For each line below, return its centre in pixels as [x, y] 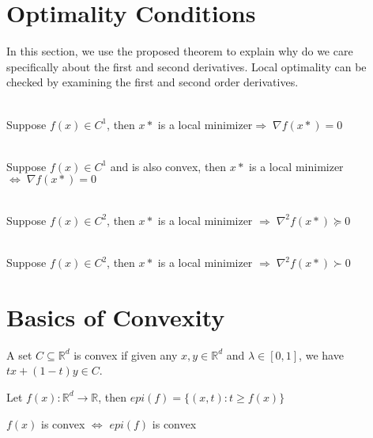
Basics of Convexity [116, 316]
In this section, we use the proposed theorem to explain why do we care [180, 51]
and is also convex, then [168, 166]
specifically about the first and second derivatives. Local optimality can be [186, 66]
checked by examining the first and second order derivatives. [153, 82]
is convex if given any [126, 354]
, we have [321, 354]
